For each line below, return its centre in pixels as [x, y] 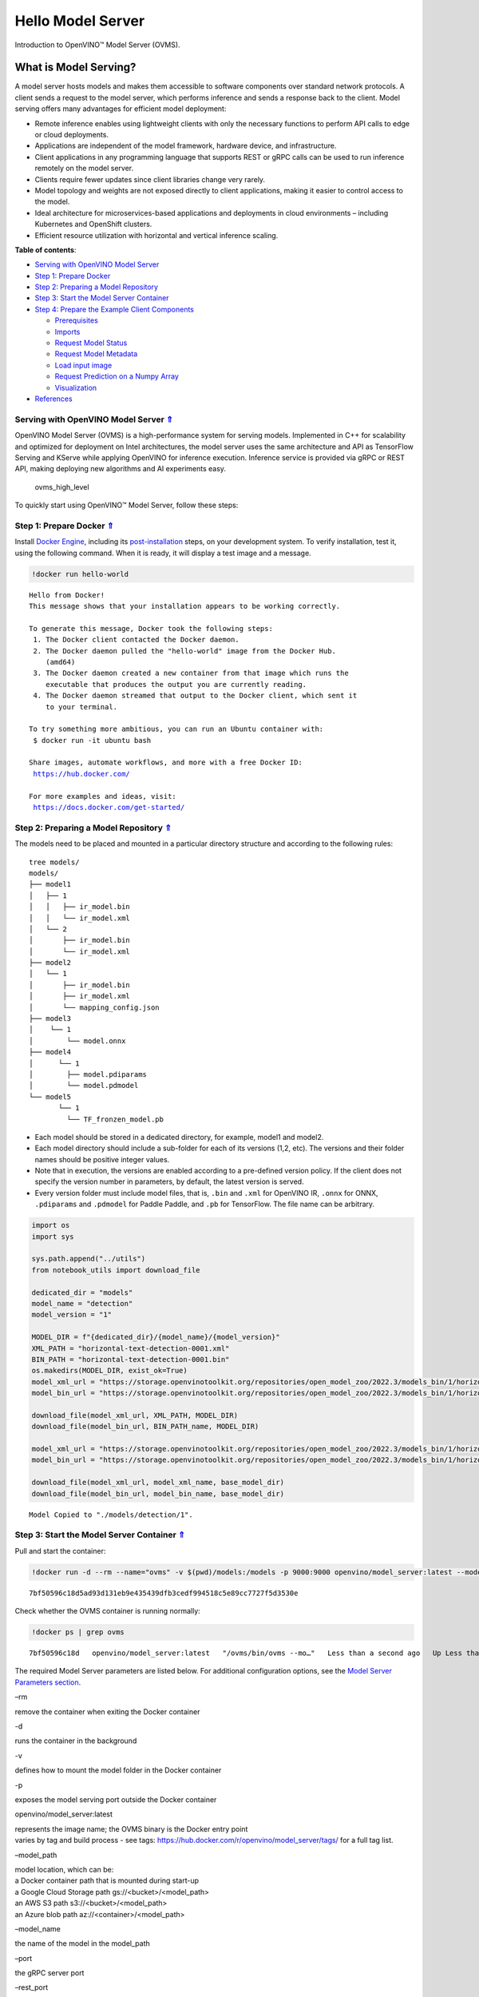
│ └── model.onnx [77, 1041]
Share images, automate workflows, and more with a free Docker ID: [166, 762]
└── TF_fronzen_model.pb [115, 1119]
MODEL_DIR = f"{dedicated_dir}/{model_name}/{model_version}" [156, 1337]
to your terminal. [81, 707]
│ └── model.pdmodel [84, 1086]
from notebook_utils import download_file [116, 1270]
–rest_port [32, 1987]
